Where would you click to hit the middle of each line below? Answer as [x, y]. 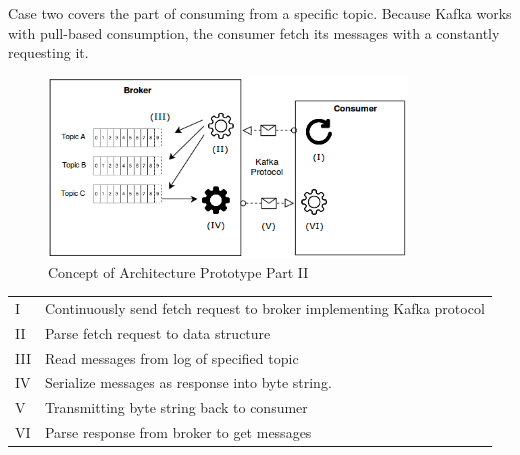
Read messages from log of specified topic [171, 357]
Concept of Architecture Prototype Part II [178, 271]
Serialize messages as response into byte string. [188, 382]
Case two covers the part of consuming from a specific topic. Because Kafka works [260, 13]
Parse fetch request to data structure [157, 332]
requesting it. [48, 52]
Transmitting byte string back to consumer [176, 407]
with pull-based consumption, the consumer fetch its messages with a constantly [254, 32]
